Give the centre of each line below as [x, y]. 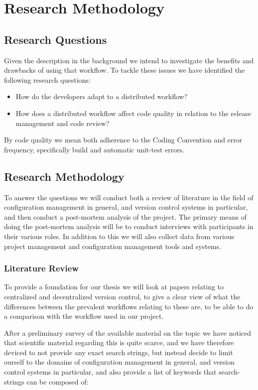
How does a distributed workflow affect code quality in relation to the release [133, 113]
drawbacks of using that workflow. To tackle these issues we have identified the [125, 70]
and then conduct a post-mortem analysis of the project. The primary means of [125, 216]
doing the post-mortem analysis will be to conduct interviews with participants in [129, 226]
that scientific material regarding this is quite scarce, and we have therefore [119, 342]
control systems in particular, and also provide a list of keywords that [110, 372]
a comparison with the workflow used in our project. [84, 316]
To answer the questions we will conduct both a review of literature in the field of [129, 197]
